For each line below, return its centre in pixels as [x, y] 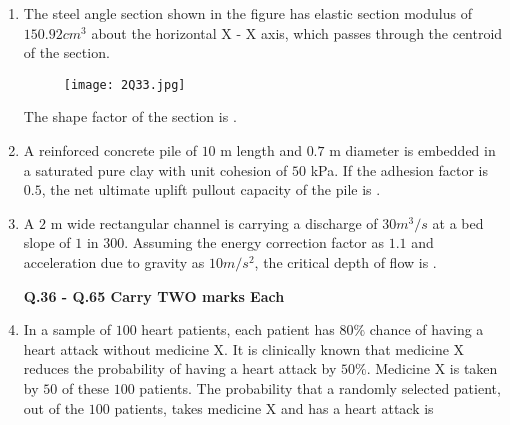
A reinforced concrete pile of [110, 150]
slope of [47, 242]
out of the [54, 407]
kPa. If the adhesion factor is [399, 169]
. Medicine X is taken [432, 368]
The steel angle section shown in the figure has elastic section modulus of [247, 13]
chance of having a [426, 329]
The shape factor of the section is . [130, 116]
